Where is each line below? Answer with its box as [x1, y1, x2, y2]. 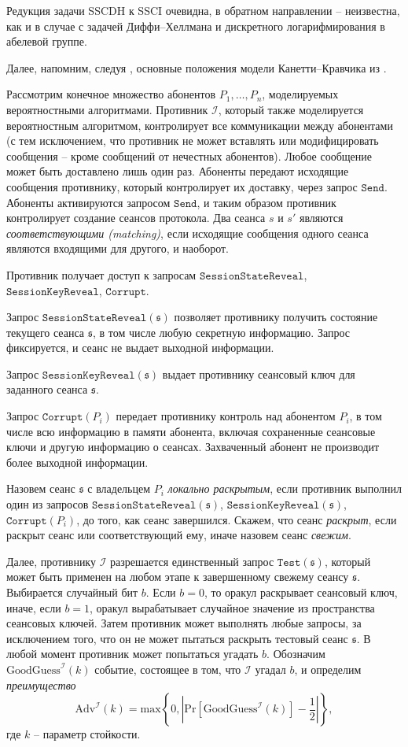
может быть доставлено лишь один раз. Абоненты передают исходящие [6, 163, 349, 179]
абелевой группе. [6, 33, 87, 50]
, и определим [294, 660, 362, 677]
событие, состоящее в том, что [94, 660, 241, 677]
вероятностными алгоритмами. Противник [6, 101, 208, 117]
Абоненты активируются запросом [6, 194, 171, 210]
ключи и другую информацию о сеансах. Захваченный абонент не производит [6, 438, 380, 455]
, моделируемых [262, 86, 339, 102]
